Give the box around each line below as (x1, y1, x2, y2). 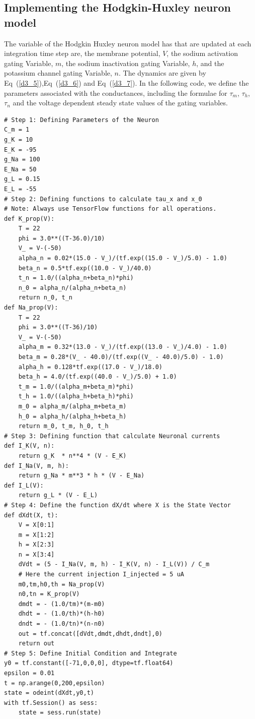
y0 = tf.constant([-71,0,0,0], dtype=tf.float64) (4, 660, 174, 667)
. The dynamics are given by (118, 68, 206, 78)
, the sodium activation (166, 48, 238, 58)
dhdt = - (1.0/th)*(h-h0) (18, 610, 105, 618)
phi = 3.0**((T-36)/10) (18, 324, 98, 331)
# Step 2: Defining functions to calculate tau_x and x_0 (4, 195, 202, 203)
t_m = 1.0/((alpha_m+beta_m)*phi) (18, 383, 134, 390)
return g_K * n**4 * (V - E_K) (18, 452, 127, 459)
